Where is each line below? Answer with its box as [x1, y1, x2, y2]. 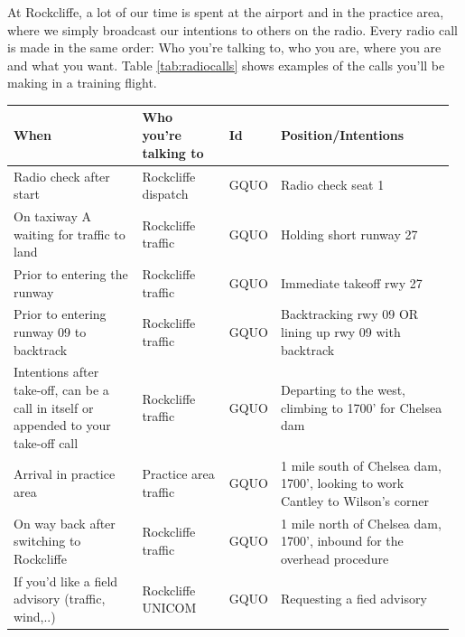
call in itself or [14, 398, 94, 417]
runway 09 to [14, 323, 87, 341]
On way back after [14, 513, 116, 532]
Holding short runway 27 [281, 224, 418, 243]
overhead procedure [281, 548, 389, 567]
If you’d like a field [14, 571, 118, 590]
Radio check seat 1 [281, 175, 385, 194]
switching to [14, 531, 81, 550]
